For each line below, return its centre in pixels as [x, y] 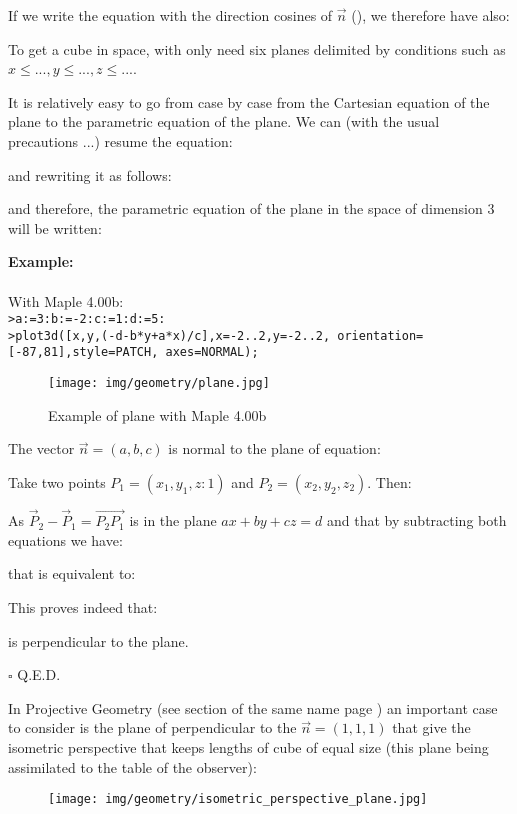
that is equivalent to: [72, 573]
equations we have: [65, 539]
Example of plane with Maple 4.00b [157, 414]
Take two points [57, 481]
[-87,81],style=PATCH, [83, 352]
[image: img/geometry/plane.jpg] [159, 383]
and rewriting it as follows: [90, 174]
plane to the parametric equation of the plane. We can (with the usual [224, 121]
